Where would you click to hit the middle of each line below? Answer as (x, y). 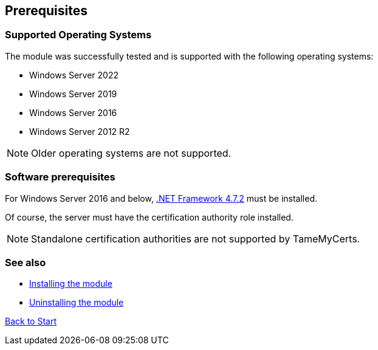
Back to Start (31, 321)
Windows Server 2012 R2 (80, 131)
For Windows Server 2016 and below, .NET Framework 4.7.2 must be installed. (161, 198)
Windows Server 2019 (73, 94)
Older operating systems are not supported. (131, 153)
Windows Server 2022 (74, 75)
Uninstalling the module (77, 303)
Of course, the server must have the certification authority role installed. (149, 217)
